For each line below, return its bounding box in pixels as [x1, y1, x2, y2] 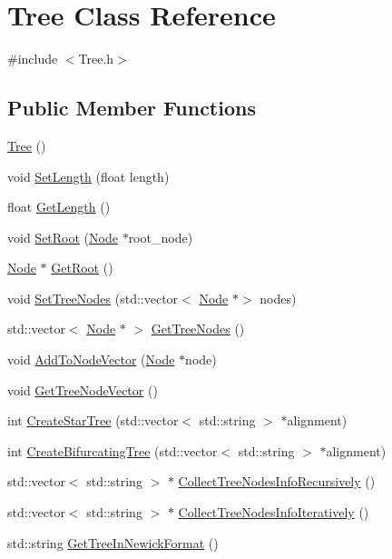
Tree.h [78, 49, 114, 68]
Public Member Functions [7, 94, 256, 122]
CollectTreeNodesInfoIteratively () [178, 503, 369, 522]
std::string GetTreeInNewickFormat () [7, 533, 219, 552]
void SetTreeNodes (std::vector [7, 288, 179, 307]
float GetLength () [7, 197, 111, 216]
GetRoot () [51, 258, 113, 277]
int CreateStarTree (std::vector [7, 411, 179, 430]
